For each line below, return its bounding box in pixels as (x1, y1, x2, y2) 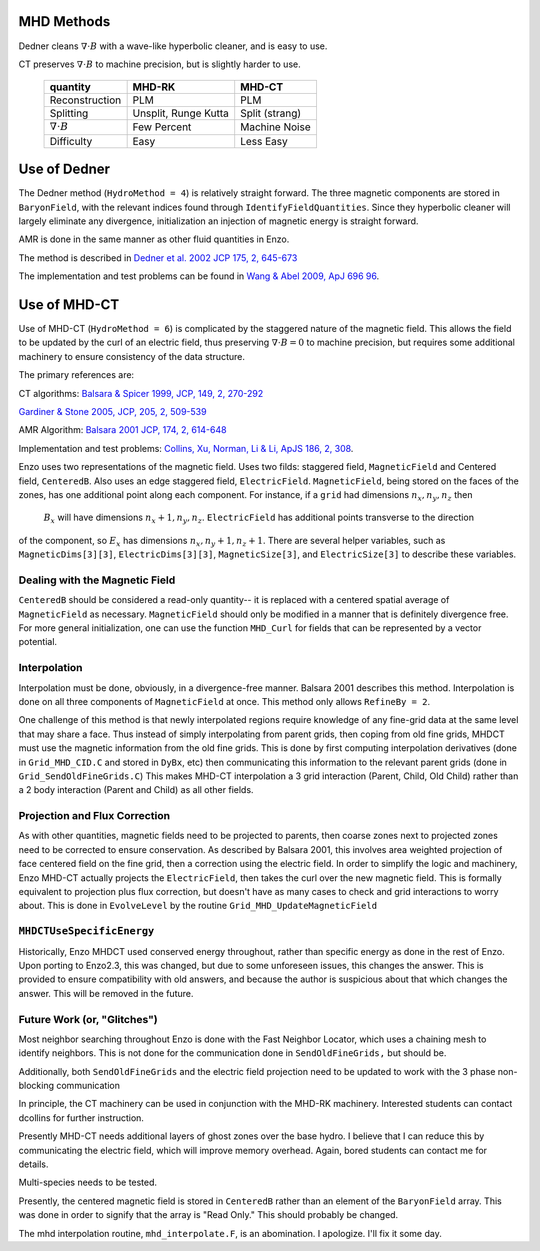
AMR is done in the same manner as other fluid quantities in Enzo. (18, 233, 290, 245)
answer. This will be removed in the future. (18, 987, 194, 999)
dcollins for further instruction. (18, 1111, 145, 1124)
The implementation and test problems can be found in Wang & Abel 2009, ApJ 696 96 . (18, 270, 380, 282)
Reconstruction (49, 93, 122, 107)
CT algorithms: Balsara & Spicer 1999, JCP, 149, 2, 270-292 (18, 387, 264, 399)
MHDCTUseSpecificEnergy (18, 925, 155, 938)
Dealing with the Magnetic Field (18, 573, 176, 587)
